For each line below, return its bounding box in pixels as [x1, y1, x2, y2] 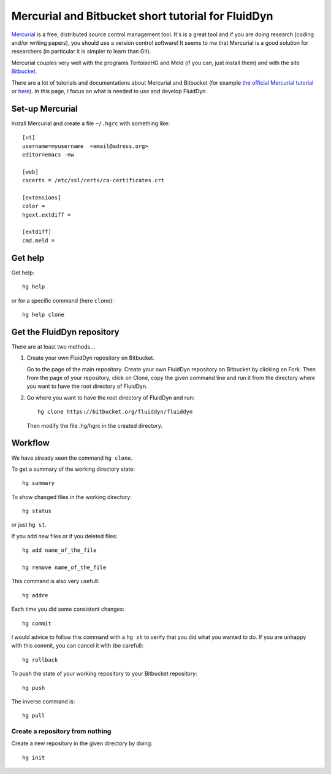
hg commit [22, 620, 51, 627]
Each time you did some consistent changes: [11, 605, 125, 613]
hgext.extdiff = [22, 211, 71, 218]
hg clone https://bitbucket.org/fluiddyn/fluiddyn [37, 408, 193, 416]
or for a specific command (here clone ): [11, 296, 115, 304]
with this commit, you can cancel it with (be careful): [11, 642, 144, 649]
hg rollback [22, 656, 58, 663]
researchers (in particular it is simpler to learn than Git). [11, 48, 151, 55]
